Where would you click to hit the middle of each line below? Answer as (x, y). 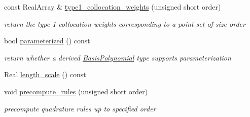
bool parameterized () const (47, 41)
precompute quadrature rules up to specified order (80, 108)
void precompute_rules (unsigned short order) (76, 91)
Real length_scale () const (45, 74)
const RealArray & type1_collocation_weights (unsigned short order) (113, 7)
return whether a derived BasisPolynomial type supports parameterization (118, 57)
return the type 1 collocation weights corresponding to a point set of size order (125, 23)
